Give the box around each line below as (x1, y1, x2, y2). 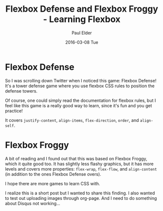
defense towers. (5, 88, 38, 94)
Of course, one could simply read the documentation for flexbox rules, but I (5, 97, 156, 103)
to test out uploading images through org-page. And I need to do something (5, 195, 157, 201)
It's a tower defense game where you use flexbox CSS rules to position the (5, 83, 155, 89)
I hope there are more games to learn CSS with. (5, 180, 101, 186)
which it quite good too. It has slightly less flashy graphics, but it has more (5, 161, 154, 167)
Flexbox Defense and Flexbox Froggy (5, 3, 158, 15)
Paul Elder (71, 30, 92, 36)
